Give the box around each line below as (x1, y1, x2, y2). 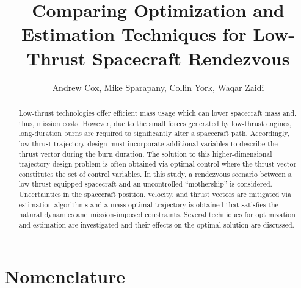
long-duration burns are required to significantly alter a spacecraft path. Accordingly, (18, 128, 289, 139)
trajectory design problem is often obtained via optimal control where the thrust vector (18, 159, 297, 169)
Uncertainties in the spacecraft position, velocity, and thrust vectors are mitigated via (18, 189, 291, 200)
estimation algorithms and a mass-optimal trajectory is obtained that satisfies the (18, 199, 278, 209)
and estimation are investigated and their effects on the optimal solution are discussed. (18, 220, 294, 230)
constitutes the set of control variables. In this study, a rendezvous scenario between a (18, 168, 292, 179)
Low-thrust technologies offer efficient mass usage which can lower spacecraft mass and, (18, 107, 297, 118)
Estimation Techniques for (21, 21, 247, 46)
